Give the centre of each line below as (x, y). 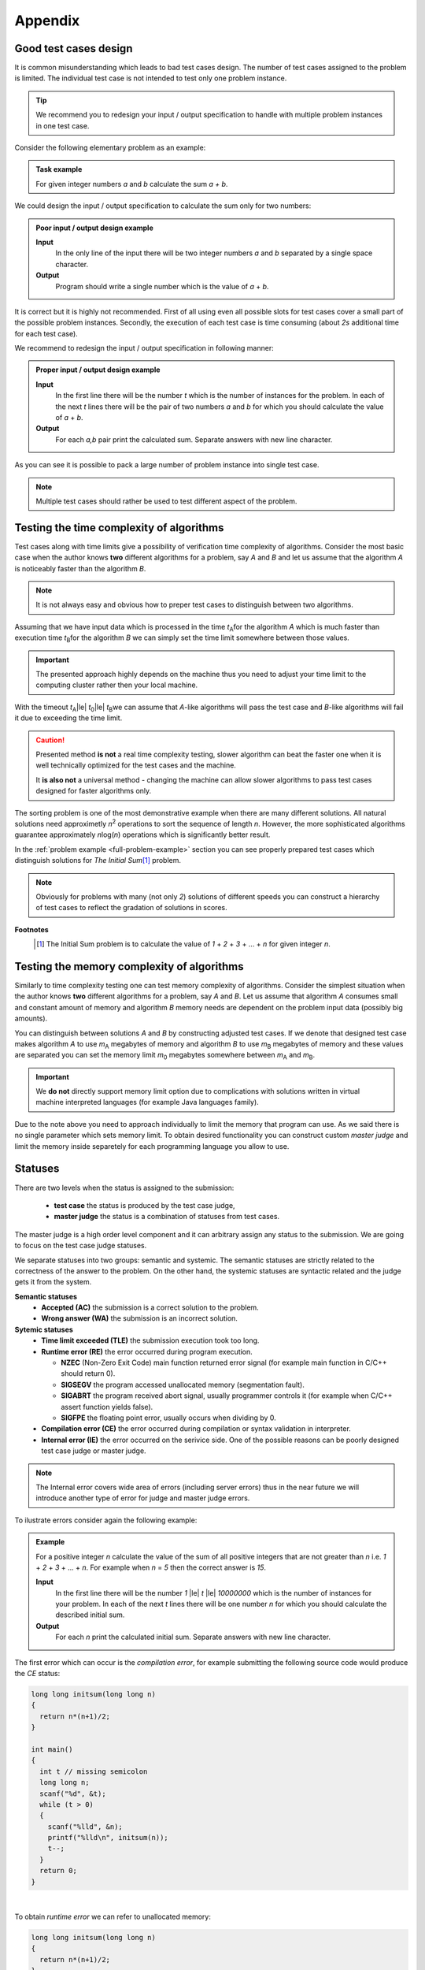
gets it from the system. (53, 1282)
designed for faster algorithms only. (94, 791)
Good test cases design (74, 48)
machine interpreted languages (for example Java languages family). (147, 1102)
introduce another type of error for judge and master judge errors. (143, 1498)
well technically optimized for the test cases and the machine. (136, 765)
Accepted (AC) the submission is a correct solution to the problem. (150, 1307)
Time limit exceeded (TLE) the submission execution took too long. (150, 1340)
